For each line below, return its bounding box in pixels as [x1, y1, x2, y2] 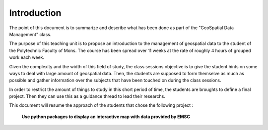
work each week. [9, 54, 45, 60]
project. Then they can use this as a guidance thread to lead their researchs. [9, 93, 166, 99]
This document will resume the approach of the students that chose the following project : [9, 102, 194, 108]
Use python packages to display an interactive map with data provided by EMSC [21, 114, 191, 120]
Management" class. [9, 31, 52, 37]
